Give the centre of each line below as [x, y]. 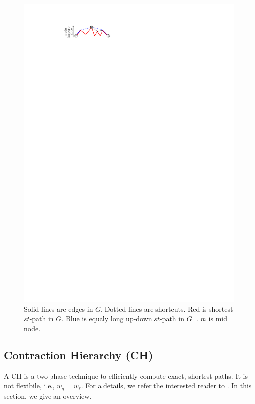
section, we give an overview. [48, 395]
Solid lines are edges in [58, 308]
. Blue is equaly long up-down [107, 318]
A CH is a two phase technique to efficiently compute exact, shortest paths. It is [126, 375]
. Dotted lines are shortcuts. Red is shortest [167, 308]
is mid [218, 318]
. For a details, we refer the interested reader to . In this [166, 385]
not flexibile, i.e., [29, 385]
